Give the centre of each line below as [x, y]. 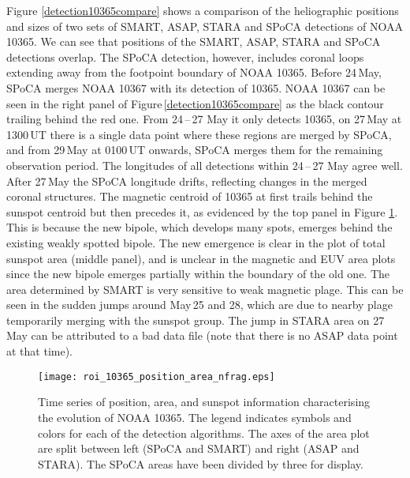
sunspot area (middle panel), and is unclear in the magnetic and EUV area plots [201, 258]
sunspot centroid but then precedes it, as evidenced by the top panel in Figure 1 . [202, 211]
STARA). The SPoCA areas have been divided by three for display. [201, 463]
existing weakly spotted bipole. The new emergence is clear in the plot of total [196, 242]
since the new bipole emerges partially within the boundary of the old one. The [198, 274]
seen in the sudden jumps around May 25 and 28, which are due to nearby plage [199, 305]
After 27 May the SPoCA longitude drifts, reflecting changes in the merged [187, 181]
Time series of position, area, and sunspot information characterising [204, 402]
